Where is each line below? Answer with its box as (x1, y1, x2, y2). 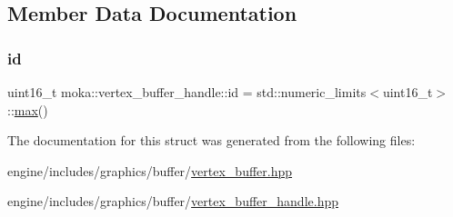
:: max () (7, 100, 48, 119)
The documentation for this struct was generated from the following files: (7, 131, 416, 150)
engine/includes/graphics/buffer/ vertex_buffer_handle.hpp (7, 192, 338, 211)
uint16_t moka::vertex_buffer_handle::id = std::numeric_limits (7, 83, 367, 101)
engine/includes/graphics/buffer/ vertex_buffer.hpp (7, 161, 293, 180)
